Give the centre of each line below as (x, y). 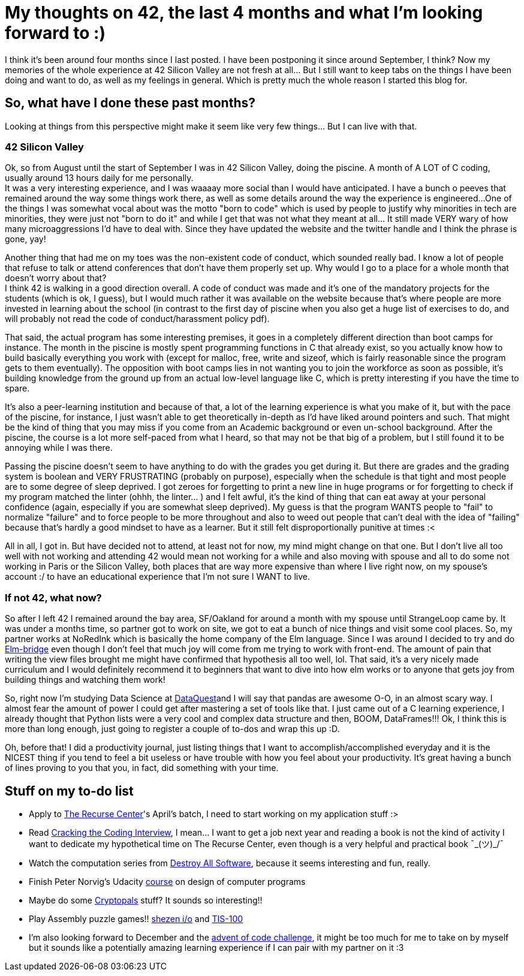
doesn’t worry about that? (56, 278)
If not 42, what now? (53, 597)
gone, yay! (25, 239)
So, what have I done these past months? (130, 103)
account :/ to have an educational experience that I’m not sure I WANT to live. (157, 577)
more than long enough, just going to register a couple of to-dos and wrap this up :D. (172, 729)
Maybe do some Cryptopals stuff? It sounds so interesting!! (146, 900)
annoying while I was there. (59, 448)
